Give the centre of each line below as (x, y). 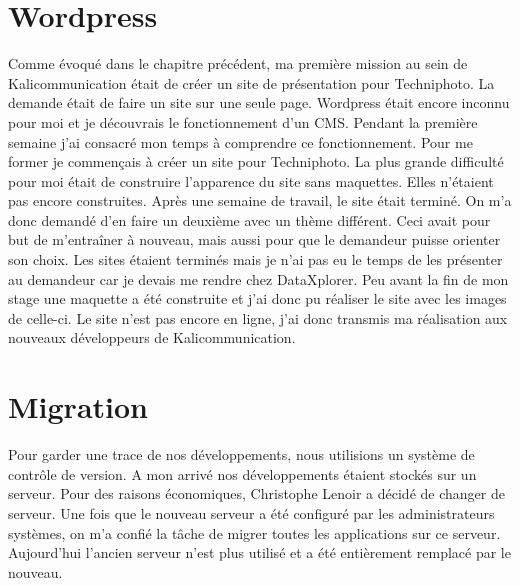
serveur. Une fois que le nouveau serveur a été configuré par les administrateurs (251, 512)
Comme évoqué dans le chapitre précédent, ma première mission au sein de (238, 63)
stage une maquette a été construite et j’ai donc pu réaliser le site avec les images (257, 298)
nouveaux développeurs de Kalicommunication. (152, 337)
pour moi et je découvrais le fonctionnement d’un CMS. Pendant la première (243, 121)
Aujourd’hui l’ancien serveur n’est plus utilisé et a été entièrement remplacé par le (259, 552)
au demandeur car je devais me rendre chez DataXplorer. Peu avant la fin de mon (258, 278)
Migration (78, 406)
